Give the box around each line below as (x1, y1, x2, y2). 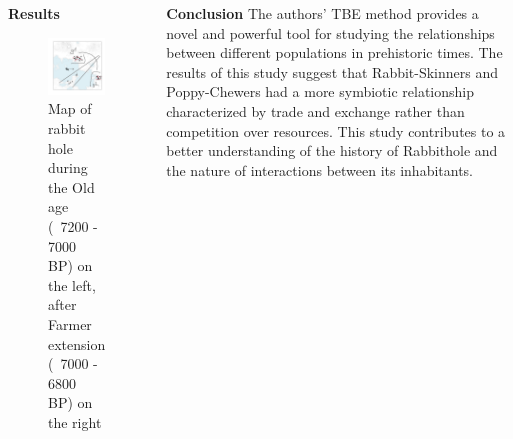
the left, (48, 274, 96, 295)
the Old (48, 176, 95, 197)
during (48, 157, 88, 178)
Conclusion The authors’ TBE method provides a (166, 3, 479, 23)
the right (48, 411, 102, 432)
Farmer (48, 313, 92, 334)
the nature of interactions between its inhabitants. (166, 159, 474, 180)
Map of (48, 98, 92, 119)
